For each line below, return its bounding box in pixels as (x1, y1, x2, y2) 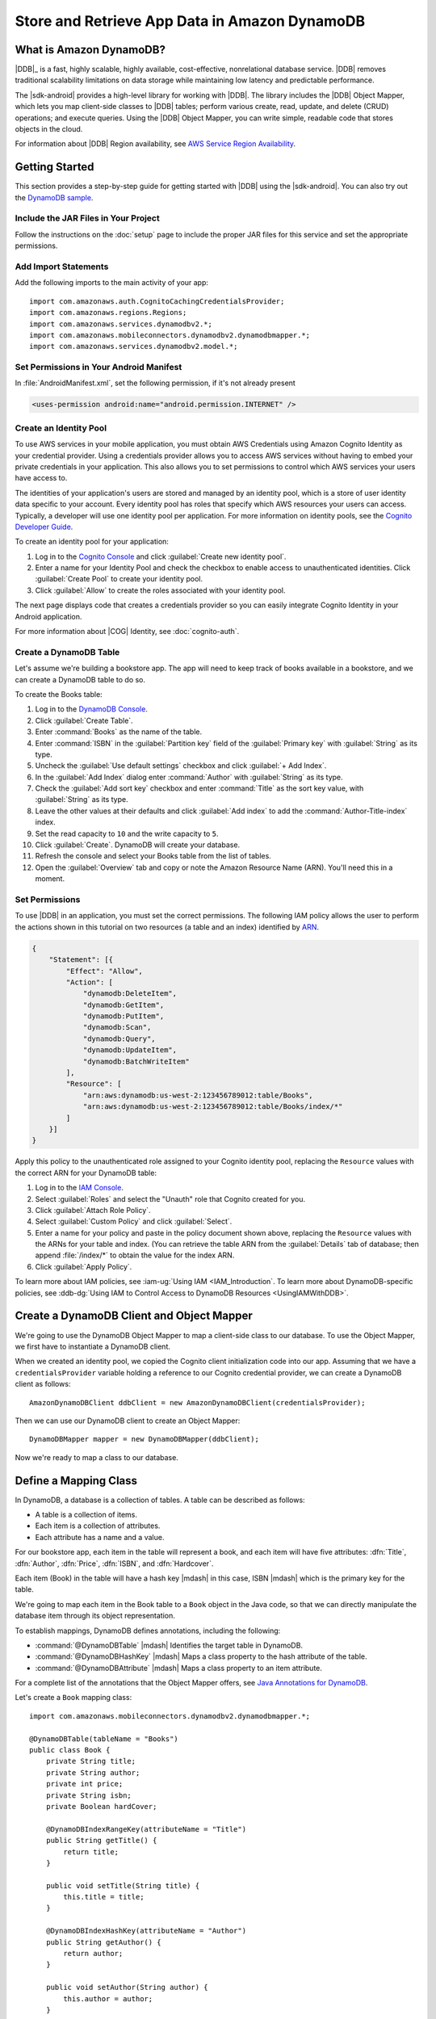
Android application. (15, 611, 82, 621)
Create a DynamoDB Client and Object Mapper (15, 1309, 254, 1323)
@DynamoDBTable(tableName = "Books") (29, 1734, 179, 1744)
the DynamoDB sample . (15, 192, 94, 202)
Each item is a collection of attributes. (35, 1521, 161, 1530)
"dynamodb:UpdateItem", (82, 1046, 178, 1055)
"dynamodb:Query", (82, 1034, 157, 1043)
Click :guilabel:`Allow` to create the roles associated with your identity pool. (35, 586, 286, 595)
